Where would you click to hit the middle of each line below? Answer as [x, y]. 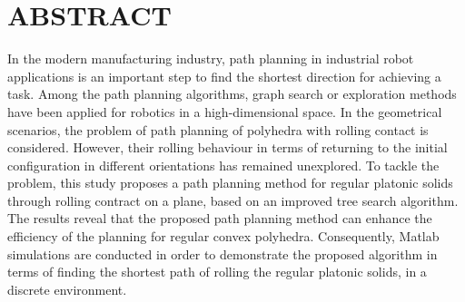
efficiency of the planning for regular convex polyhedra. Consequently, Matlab [223, 236]
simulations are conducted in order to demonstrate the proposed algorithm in [223, 253]
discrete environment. [67, 289]
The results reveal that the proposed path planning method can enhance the [220, 218]
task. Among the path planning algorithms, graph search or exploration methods [232, 94]
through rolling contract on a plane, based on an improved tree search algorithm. [233, 200]
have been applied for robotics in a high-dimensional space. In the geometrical [225, 111]
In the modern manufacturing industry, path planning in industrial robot [211, 58]
